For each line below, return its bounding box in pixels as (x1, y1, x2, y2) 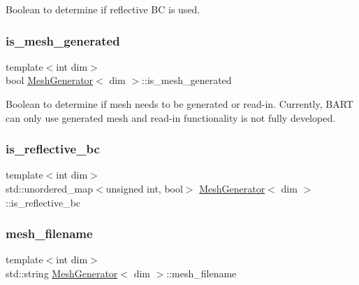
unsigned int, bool (105, 181, 183, 195)
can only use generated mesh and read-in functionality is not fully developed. (6, 110, 336, 125)
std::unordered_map (6, 181, 94, 195)
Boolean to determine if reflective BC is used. (6, 2, 200, 16)
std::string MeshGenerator (6, 266, 118, 280)
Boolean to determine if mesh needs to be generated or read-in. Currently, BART (6, 97, 353, 111)
